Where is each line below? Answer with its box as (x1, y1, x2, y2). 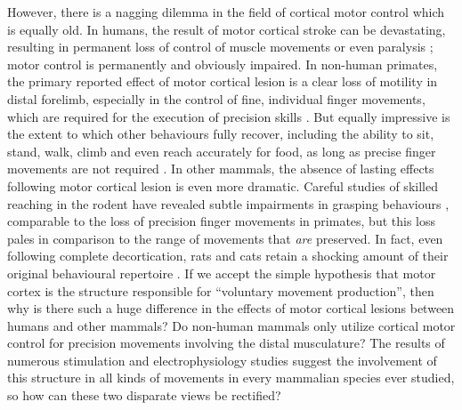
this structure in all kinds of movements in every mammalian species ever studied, (7, 368, 455, 387)
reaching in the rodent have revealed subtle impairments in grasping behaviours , (7, 194, 450, 213)
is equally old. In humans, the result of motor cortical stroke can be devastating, (7, 20, 446, 38)
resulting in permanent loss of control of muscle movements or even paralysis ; (7, 37, 434, 56)
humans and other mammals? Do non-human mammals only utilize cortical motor (7, 316, 456, 334)
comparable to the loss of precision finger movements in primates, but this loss (7, 212, 436, 230)
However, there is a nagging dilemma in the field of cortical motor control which (7, 3, 445, 20)
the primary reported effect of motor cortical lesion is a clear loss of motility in (7, 72, 438, 91)
